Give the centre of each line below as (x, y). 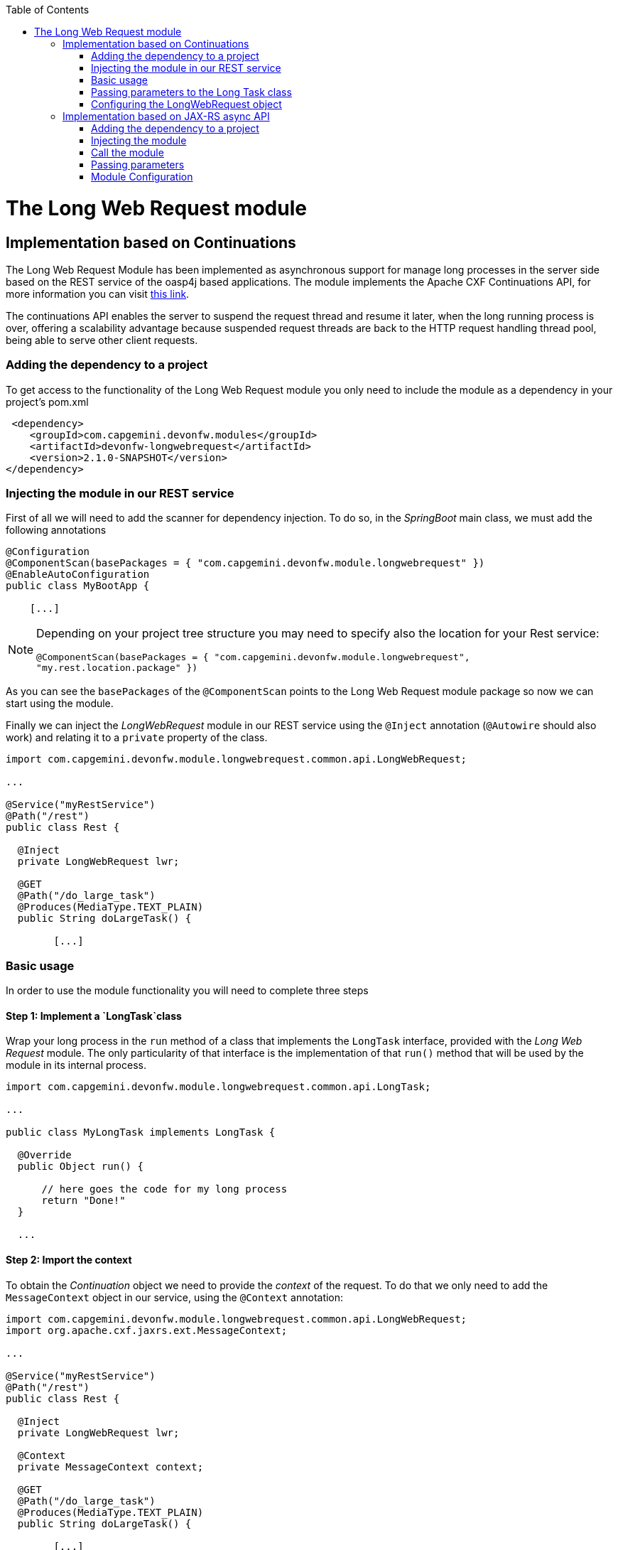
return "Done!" (83, 1201)
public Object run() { (80, 1167)
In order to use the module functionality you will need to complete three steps (187, 991)
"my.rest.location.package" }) (117, 668)
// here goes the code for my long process (164, 1189)
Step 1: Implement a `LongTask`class (94, 1016)
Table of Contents (48, 10)
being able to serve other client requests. (102, 340)
